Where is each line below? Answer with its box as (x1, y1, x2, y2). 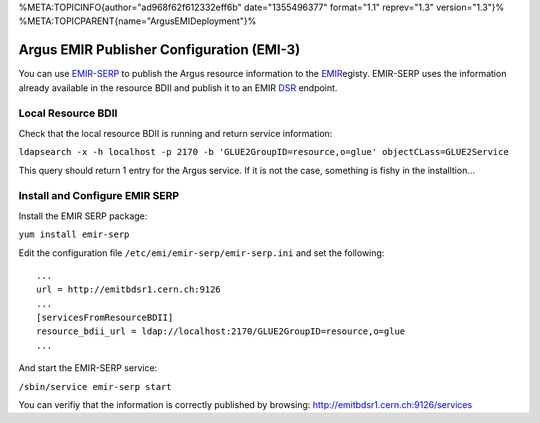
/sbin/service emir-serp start (18, 381, 172, 392)
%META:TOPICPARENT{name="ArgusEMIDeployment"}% (18, 15, 257, 27)
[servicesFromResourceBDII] (36, 312, 174, 324)
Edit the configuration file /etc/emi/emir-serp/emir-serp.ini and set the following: (18, 246, 385, 259)
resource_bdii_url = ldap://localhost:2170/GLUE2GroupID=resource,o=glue (36, 326, 406, 337)
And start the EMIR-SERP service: (18, 362, 158, 374)
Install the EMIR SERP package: (18, 210, 148, 222)
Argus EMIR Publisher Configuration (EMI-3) (18, 41, 301, 59)
